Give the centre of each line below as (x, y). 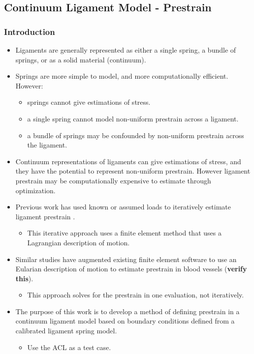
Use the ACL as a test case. (69, 347)
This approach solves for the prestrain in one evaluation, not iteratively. (136, 295)
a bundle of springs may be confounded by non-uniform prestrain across (136, 135)
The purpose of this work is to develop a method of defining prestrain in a (127, 311)
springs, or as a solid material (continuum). (81, 59)
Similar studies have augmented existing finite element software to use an (126, 259)
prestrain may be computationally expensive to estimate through (113, 180)
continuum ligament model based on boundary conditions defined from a (125, 321)
